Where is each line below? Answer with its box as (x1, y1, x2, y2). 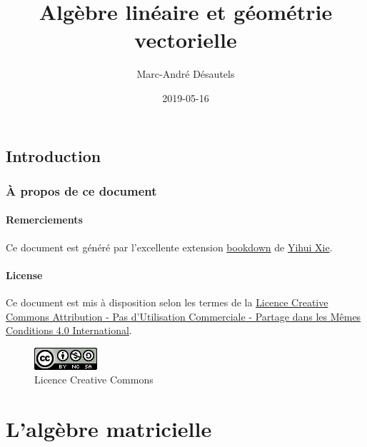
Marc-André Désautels (136, 66, 235, 81)
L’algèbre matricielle (6, 414, 212, 443)
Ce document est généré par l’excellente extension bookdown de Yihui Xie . (6, 239, 333, 254)
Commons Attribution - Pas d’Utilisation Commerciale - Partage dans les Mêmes (6, 308, 361, 323)
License (6, 267, 43, 282)
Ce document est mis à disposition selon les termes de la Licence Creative (6, 294, 328, 309)
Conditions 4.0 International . (6, 323, 132, 338)
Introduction (6, 144, 101, 166)
